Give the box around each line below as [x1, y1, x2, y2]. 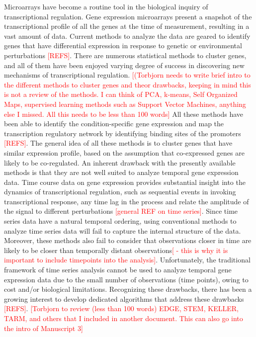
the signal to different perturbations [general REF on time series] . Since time [4, 206, 238, 216]
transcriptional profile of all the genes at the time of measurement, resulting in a [4, 21, 250, 31]
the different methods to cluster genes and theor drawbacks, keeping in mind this [4, 79, 251, 89]
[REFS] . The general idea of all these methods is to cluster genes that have [4, 138, 233, 148]
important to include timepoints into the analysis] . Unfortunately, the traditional [4, 254, 251, 265]
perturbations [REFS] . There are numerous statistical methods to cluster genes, [4, 50, 247, 60]
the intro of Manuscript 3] [4, 323, 83, 333]
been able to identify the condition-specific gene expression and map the [4, 118, 224, 129]
